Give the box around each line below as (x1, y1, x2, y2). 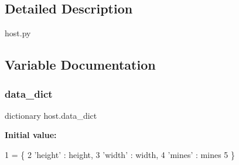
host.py (5, 27, 31, 39)
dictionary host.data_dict (5, 109, 97, 121)
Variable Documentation (5, 56, 156, 74)
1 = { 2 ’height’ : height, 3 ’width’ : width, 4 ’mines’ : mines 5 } (5, 148, 235, 160)
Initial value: (5, 129, 57, 141)
